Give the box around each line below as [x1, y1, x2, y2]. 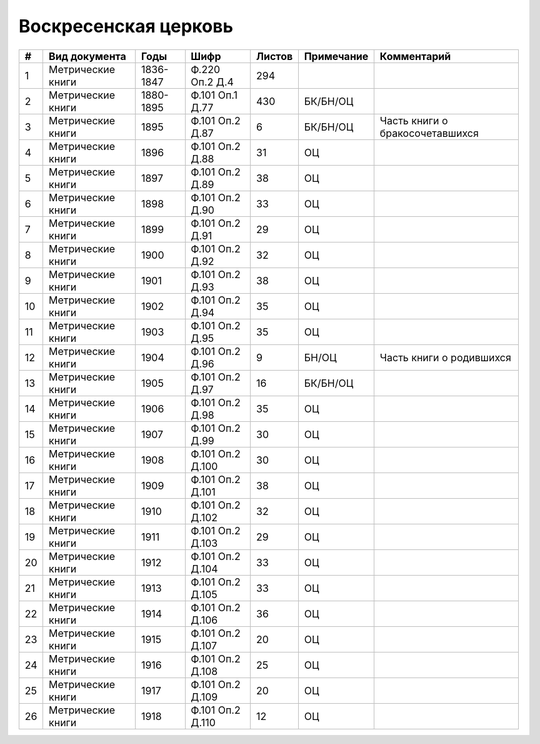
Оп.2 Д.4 [190, 75, 234, 89]
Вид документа [48, 49, 127, 63]
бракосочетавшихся [379, 126, 479, 140]
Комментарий [379, 49, 452, 63]
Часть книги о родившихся [379, 350, 512, 364]
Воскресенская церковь [18, 15, 234, 37]
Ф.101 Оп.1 [190, 88, 239, 102]
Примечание [303, 49, 369, 63]
